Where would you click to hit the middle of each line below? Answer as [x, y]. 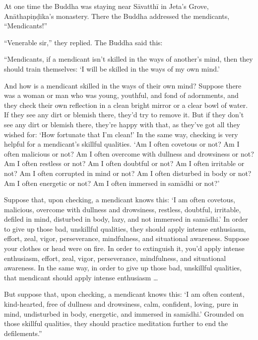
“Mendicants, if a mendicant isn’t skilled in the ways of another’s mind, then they [129, 59]
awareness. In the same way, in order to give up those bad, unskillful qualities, [123, 268]
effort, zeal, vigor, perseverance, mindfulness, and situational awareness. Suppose [127, 238]
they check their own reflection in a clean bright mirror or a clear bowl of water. [126, 105]
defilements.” [23, 333]
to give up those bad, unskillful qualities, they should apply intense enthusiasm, [125, 228]
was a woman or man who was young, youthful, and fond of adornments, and [121, 95]
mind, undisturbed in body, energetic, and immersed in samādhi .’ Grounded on [124, 313]
